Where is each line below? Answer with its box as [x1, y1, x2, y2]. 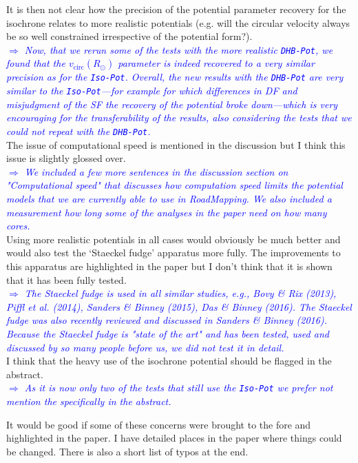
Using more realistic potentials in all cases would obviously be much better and [6, 231, 341, 246]
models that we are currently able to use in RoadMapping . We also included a [6, 191, 332, 205]
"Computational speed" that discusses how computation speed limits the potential [6, 178, 343, 192]
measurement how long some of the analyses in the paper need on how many [6, 205, 327, 219]
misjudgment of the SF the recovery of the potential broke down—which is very [6, 96, 338, 111]
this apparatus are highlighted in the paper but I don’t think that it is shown [6, 258, 333, 273]
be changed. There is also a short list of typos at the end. [6, 444, 249, 458]
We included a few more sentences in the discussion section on [24, 164, 288, 178]
